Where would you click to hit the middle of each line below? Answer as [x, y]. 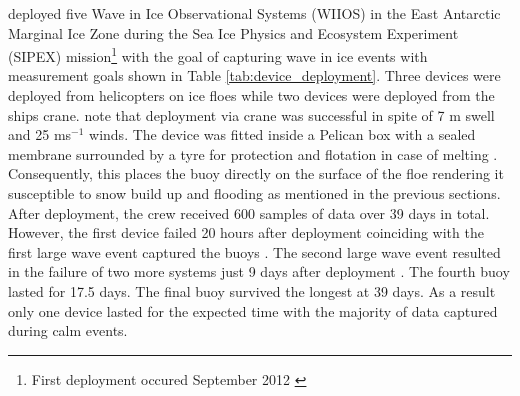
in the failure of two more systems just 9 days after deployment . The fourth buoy [259, 271]
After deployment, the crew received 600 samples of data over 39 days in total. [249, 212]
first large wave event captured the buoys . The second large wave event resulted [254, 251]
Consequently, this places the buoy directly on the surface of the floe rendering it [256, 173]
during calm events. [68, 330]
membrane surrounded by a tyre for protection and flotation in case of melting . [253, 153]
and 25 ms [40, 134]
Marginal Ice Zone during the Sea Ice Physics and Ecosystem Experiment [233, 32]
